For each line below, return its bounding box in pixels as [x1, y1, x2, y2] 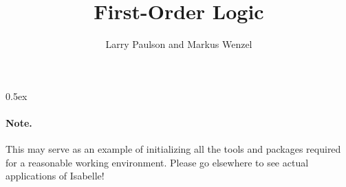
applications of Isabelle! [6, 169, 105, 183]
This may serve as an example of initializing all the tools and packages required [6, 142, 341, 156]
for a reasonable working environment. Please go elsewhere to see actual [6, 155, 309, 169]
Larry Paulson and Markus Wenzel [105, 37, 252, 51]
